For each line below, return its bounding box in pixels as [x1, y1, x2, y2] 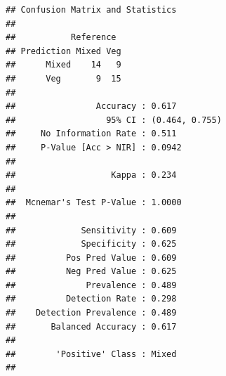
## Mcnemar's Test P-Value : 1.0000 [6, 197, 182, 208]
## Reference [6, 32, 117, 43]
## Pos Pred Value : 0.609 [6, 252, 177, 263]
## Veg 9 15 [6, 73, 121, 84]
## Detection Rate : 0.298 [6, 294, 177, 304]
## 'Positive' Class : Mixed [6, 349, 177, 359]
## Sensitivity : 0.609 [6, 225, 177, 235]
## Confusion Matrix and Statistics [6, 5, 177, 15]
